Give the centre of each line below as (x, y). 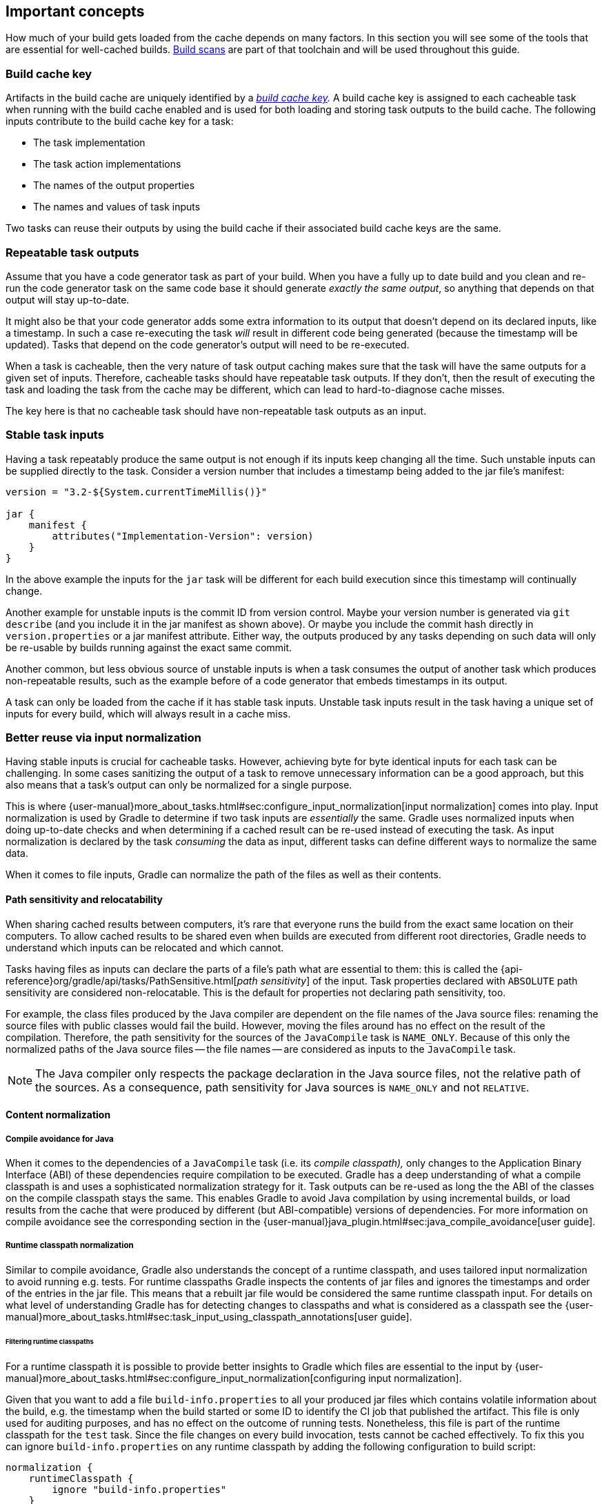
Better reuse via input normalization (103, 738)
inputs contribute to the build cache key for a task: (120, 121)
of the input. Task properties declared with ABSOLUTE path (445, 980)
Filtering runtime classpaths (50, 1341)
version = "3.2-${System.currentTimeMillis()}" (137, 492)
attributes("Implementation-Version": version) (183, 536)
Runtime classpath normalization (70, 1246)
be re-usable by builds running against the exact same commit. (149, 647)
